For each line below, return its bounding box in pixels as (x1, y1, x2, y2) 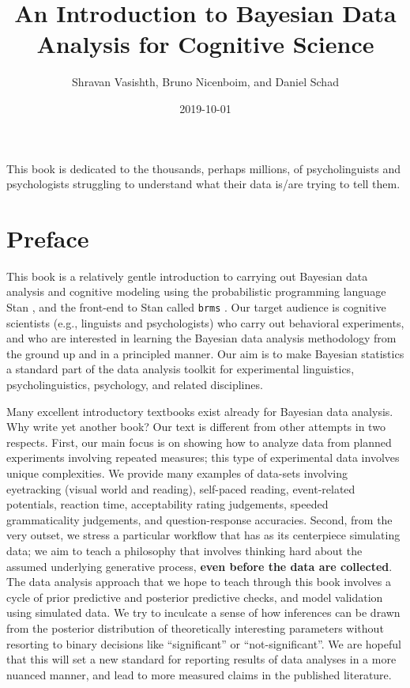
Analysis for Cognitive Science (36, 28, 374, 60)
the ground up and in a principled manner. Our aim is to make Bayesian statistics (6, 345, 404, 361)
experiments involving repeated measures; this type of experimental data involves (6, 449, 400, 466)
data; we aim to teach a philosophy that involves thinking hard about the (6, 542, 363, 558)
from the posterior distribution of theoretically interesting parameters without (6, 619, 384, 636)
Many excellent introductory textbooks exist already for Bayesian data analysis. (6, 403, 393, 419)
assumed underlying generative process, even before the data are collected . (6, 558, 393, 574)
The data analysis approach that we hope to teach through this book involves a (6, 573, 391, 590)
